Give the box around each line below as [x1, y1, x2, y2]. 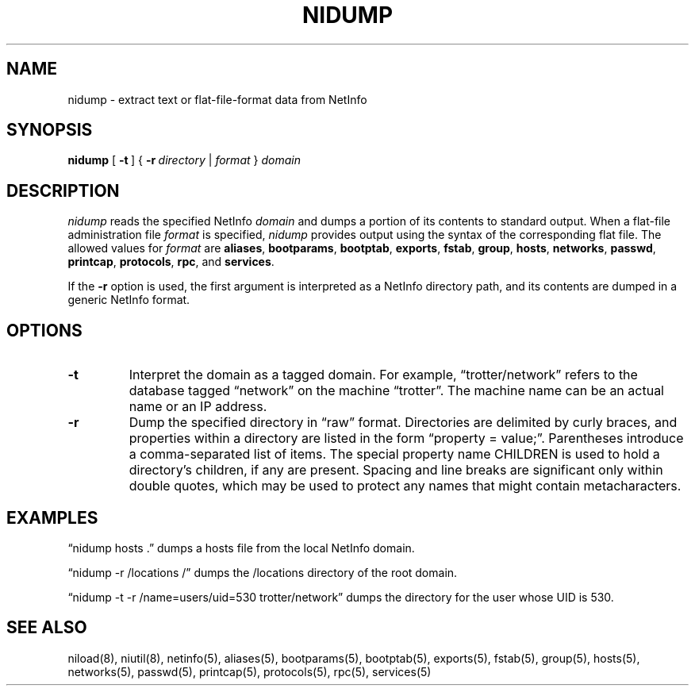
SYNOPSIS [6, 120, 93, 140]
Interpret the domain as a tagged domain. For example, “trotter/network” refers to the [129, 367, 638, 383]
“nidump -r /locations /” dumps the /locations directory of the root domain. [67, 565, 458, 579]
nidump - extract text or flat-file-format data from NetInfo [67, 92, 367, 106]
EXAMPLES [6, 507, 98, 528]
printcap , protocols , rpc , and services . [67, 255, 275, 269]
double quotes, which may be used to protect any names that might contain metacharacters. [129, 478, 682, 494]
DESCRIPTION [6, 180, 120, 201]
